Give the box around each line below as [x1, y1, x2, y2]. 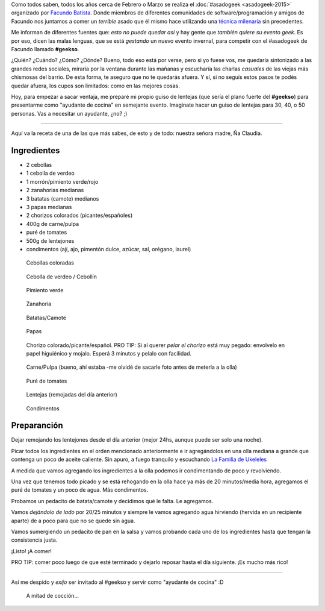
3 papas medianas [26, 203, 72, 210]
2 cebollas [26, 161, 52, 168]
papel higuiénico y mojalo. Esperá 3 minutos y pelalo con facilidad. [26, 350, 192, 357]
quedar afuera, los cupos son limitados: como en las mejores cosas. [11, 82, 180, 89]
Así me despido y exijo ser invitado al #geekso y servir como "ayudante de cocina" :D [11, 578, 224, 586]
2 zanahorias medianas [26, 187, 84, 194]
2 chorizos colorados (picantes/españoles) [26, 211, 133, 219]
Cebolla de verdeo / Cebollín [26, 273, 97, 280]
